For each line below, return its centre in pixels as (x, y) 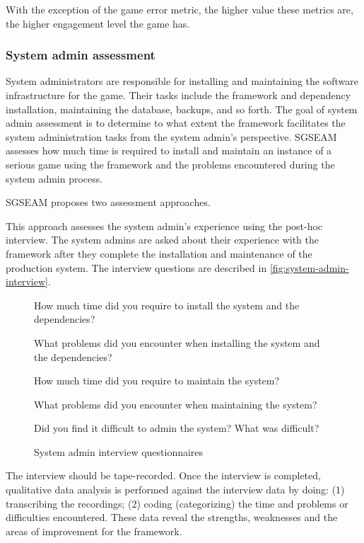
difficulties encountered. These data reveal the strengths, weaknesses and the (172, 517)
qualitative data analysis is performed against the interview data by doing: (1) (175, 490)
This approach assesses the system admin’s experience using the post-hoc (164, 225)
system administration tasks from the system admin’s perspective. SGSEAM (171, 136)
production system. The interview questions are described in (136, 267)
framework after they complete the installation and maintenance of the (159, 253)
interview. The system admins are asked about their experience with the (162, 240)
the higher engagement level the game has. (98, 23)
